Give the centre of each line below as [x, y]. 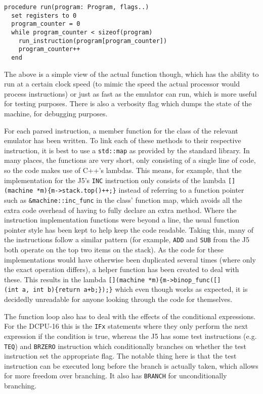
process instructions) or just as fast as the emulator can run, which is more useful [130, 93]
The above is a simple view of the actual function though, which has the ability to [131, 74]
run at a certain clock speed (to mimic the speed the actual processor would [122, 84]
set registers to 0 [44, 15]
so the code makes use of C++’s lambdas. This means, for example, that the [123, 170]
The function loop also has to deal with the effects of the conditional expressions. [130, 316]
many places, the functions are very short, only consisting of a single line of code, [130, 160]
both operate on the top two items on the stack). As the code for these [114, 249]
